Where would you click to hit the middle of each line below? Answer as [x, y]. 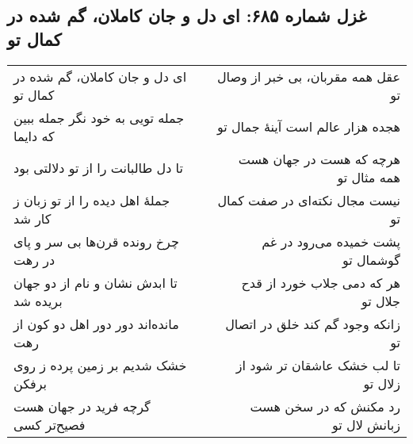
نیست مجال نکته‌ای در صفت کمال [309, 200]
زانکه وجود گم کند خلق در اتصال [313, 323]
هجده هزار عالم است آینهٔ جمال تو [308, 127]
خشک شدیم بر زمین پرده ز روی [100, 365]
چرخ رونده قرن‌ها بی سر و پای [96, 241]
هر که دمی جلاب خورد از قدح [321, 282]
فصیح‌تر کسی [50, 424]
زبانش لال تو [366, 424]
